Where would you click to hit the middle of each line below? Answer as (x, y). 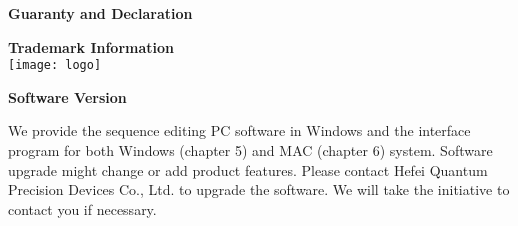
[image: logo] (55, 65)
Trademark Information (91, 46)
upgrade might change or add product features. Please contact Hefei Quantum (248, 169)
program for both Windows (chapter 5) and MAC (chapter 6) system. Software (250, 150)
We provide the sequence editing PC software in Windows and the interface (239, 130)
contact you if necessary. (82, 208)
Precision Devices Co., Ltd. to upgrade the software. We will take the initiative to (259, 189)
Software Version (67, 96)
